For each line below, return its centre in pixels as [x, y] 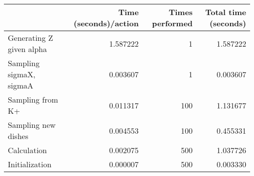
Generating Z [31, 38]
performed [172, 23]
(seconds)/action [106, 23]
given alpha [28, 49]
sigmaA [21, 85]
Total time [226, 12]
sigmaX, [22, 74]
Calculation [28, 150]
